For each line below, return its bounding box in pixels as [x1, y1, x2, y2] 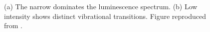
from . [4, 20, 23, 31]
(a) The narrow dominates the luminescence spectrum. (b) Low [4, 1, 198, 11]
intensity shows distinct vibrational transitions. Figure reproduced [4, 11, 206, 21]
